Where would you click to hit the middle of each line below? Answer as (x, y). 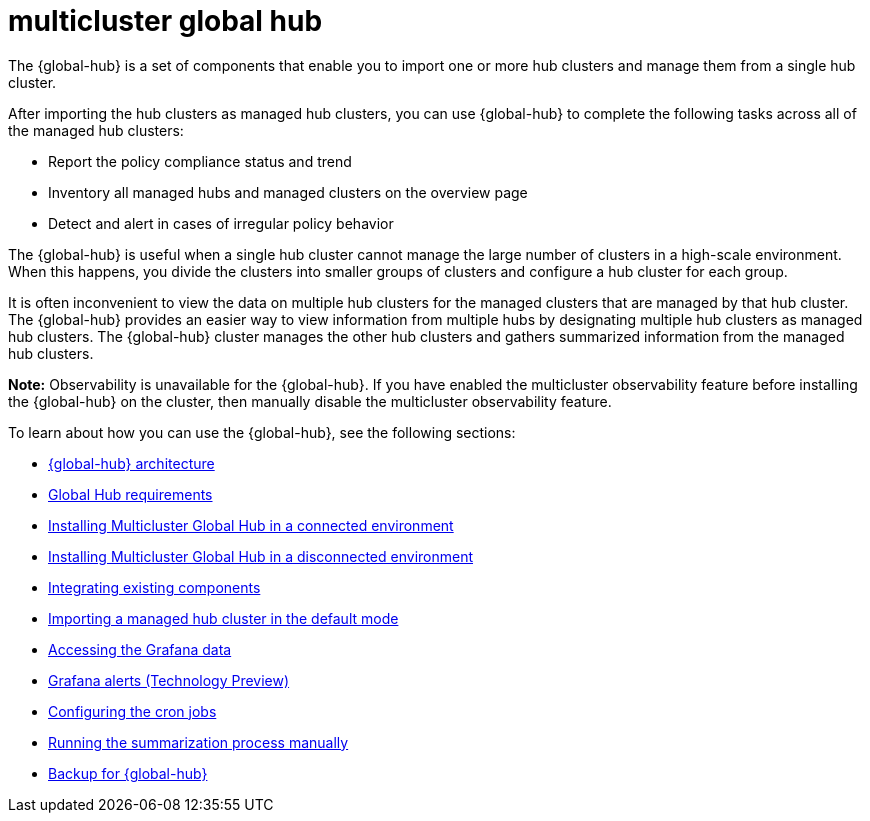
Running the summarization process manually (198, 742)
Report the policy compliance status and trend (200, 161)
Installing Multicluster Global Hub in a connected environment (251, 525)
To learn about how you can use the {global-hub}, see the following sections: (262, 432)
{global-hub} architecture (131, 463)
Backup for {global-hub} (128, 773)
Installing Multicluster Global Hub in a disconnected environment (261, 556)
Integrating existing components (154, 587)
